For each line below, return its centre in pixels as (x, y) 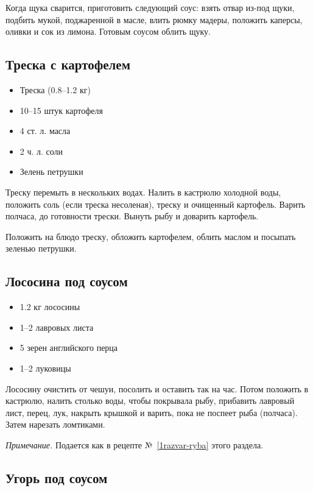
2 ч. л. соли (41, 151)
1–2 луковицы (45, 368)
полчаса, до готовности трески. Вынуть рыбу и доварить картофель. (132, 216)
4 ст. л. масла (45, 131)
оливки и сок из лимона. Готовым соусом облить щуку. (108, 31)
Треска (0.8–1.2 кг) (55, 89)
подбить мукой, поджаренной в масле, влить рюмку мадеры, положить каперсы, (154, 19)
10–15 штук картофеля (61, 110)
